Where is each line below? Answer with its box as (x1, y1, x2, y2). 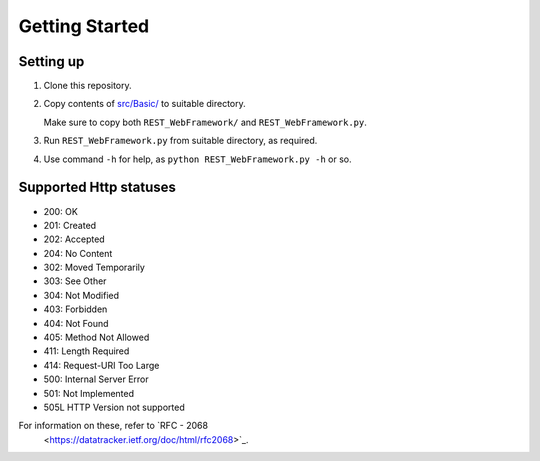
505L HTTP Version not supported (43, 401, 185, 413)
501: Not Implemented (43, 387, 135, 399)
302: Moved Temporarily (43, 261, 145, 274)
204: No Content (43, 247, 113, 259)
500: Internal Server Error (43, 373, 149, 385)
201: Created (43, 219, 97, 231)
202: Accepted (43, 233, 105, 245)
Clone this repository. (43, 80, 132, 92)
